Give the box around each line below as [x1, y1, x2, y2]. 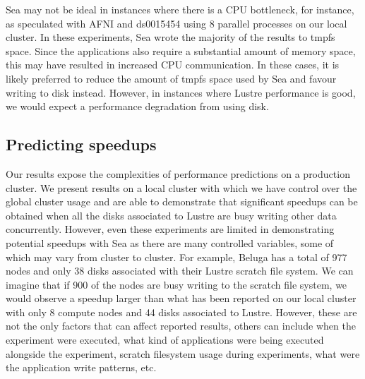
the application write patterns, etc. [6, 360, 157, 375]
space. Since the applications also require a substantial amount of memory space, [6, 43, 356, 58]
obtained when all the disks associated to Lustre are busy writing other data [6, 207, 337, 222]
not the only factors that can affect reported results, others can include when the [6, 318, 356, 333]
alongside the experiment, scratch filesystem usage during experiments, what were [6, 346, 360, 361]
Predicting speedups [6, 133, 157, 155]
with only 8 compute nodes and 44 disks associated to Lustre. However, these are [6, 304, 357, 319]
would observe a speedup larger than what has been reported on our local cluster [6, 291, 357, 306]
